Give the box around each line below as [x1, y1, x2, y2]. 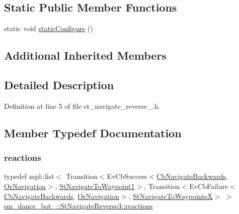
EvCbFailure [189, 180, 228, 191]
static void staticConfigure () [4, 23, 93, 34]
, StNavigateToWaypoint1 [55, 180, 135, 191]
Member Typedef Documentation [4, 125, 182, 140]
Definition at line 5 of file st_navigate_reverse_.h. [4, 100, 161, 111]
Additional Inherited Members [4, 48, 167, 63]
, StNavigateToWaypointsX [128, 190, 213, 201]
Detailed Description [4, 77, 114, 92]
